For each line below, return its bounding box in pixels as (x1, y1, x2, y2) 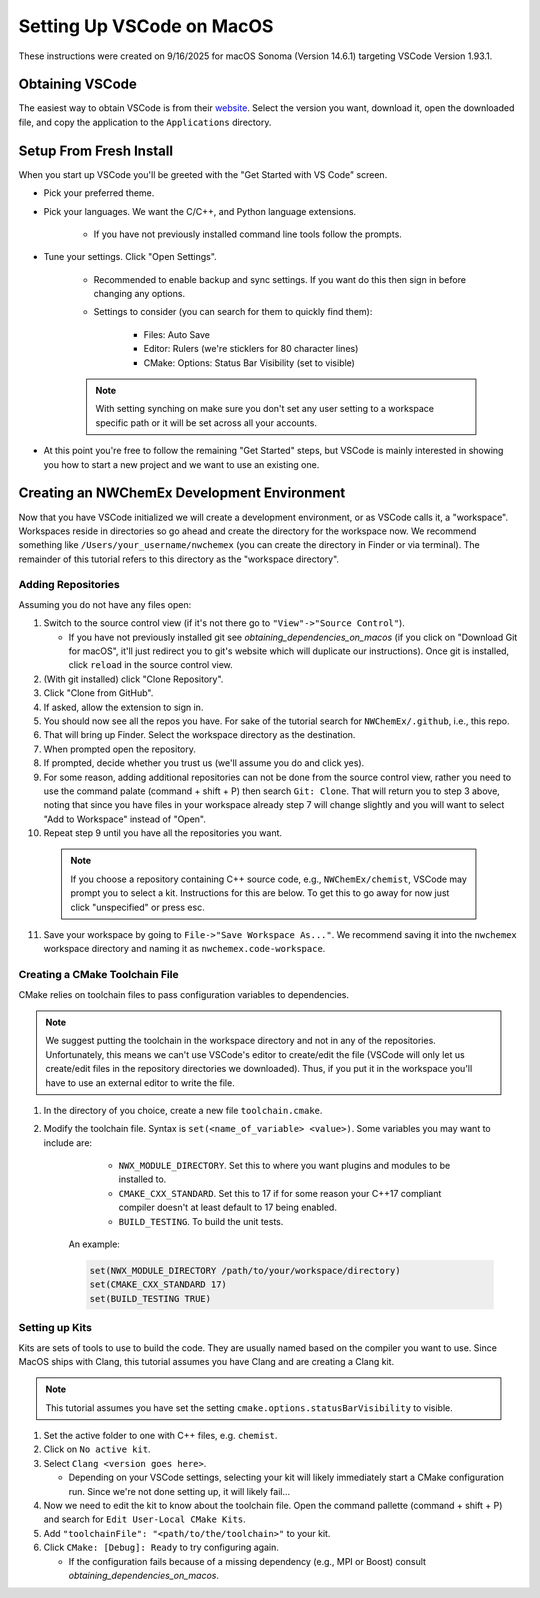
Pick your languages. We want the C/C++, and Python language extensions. (43, 205, 357, 217)
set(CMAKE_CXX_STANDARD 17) (89, 1279, 227, 1290)
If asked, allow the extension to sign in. (43, 701, 204, 713)
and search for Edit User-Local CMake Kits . (43, 1513, 247, 1525)
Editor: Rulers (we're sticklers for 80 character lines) (143, 343, 359, 355)
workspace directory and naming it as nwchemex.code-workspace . (43, 943, 326, 955)
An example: (68, 1238, 120, 1250)
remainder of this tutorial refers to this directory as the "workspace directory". (18, 553, 340, 565)
